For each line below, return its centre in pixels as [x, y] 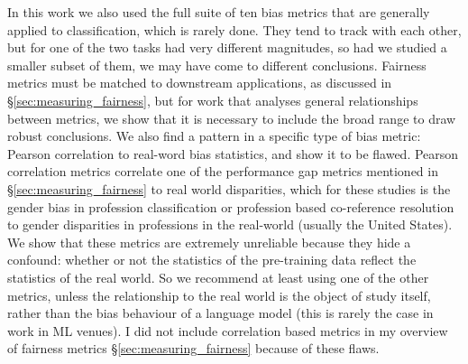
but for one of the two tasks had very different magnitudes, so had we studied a [227, 47]
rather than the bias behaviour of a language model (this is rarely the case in [220, 313]
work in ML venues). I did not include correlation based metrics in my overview [228, 330]
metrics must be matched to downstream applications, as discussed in [200, 83]
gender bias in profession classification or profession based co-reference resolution [231, 206]
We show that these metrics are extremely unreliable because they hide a [209, 242]
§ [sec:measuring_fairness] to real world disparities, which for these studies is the [229, 188]
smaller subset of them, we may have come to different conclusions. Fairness [217, 65]
